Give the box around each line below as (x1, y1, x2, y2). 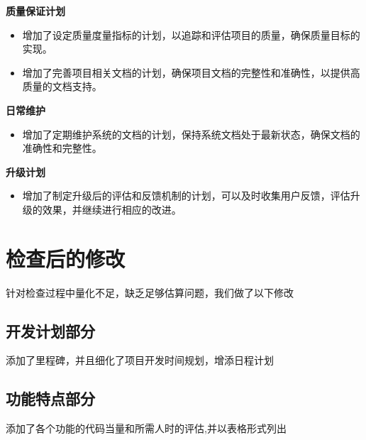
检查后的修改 (6, 243, 126, 273)
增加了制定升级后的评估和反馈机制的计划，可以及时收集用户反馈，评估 (22, 188, 350, 203)
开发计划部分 (6, 319, 95, 341)
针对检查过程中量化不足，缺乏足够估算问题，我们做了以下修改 (6, 285, 294, 299)
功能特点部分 (6, 387, 95, 409)
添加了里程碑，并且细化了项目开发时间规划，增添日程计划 (6, 353, 274, 368)
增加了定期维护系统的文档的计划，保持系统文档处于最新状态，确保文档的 (22, 126, 360, 141)
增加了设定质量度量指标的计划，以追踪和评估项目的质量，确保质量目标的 (22, 27, 360, 42)
